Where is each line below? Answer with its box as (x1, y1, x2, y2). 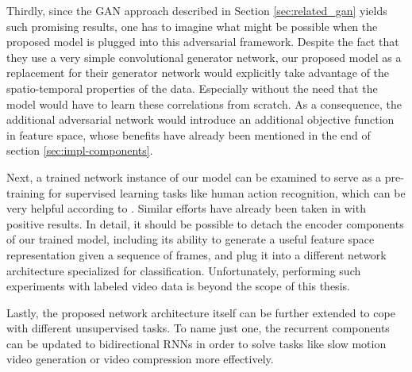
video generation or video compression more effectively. (6, 351, 274, 367)
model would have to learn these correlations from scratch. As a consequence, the (6, 95, 402, 112)
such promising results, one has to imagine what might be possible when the (6, 17, 378, 34)
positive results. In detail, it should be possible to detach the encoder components (6, 215, 404, 232)
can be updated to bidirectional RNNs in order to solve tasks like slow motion (6, 335, 387, 351)
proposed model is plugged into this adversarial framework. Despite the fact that (6, 33, 399, 50)
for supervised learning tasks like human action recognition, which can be (48, 184, 406, 201)
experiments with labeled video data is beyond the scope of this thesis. (6, 278, 350, 294)
